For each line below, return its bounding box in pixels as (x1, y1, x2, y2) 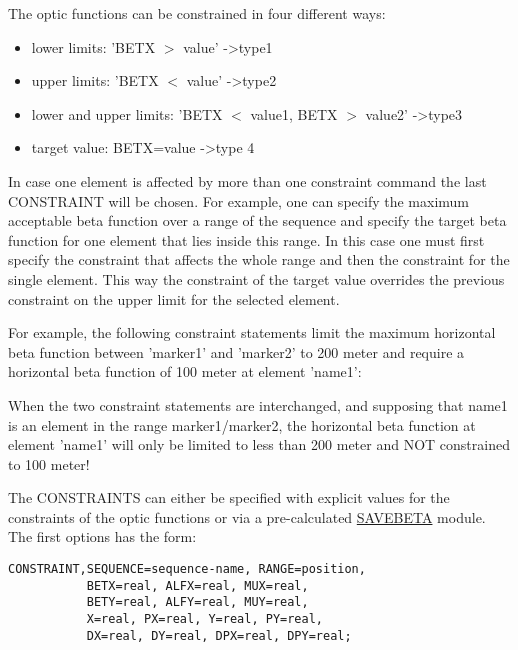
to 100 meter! (8, 453, 90, 474)
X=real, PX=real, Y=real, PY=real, (86, 612, 323, 627)
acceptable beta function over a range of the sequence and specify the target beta (8, 210, 507, 231)
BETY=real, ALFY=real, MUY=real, (86, 595, 309, 610)
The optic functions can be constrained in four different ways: (8, 3, 386, 23)
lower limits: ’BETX (31, 36, 156, 57)
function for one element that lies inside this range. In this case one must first (8, 229, 485, 250)
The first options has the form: (8, 526, 197, 547)
